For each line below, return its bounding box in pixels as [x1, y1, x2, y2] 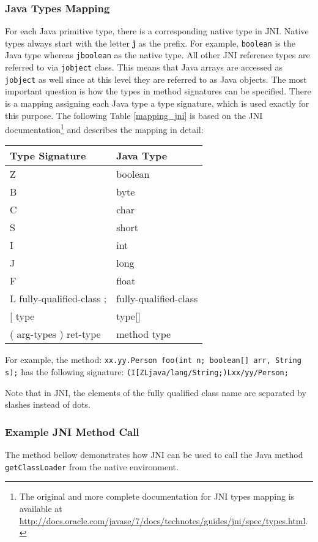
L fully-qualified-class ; [10, 291, 107, 306]
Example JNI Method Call [5, 424, 139, 439]
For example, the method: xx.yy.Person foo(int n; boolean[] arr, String [5, 353, 301, 366]
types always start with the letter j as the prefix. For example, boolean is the [5, 36, 295, 49]
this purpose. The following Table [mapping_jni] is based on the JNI [5, 109, 263, 121]
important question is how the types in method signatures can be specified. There [5, 85, 311, 97]
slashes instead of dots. [5, 398, 91, 411]
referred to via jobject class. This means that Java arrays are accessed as [5, 61, 283, 74]
